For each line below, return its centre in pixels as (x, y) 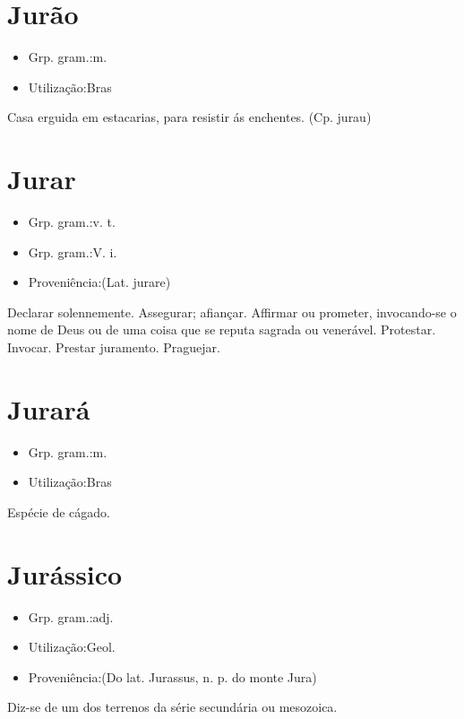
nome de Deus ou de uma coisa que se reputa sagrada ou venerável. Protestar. (222, 329)
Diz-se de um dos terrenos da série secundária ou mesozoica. (172, 707)
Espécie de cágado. (59, 511)
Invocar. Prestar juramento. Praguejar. (114, 347)
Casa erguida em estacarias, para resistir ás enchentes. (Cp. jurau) (189, 117)
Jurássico (65, 573)
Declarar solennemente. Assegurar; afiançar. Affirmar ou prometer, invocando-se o (232, 312)
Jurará (49, 408)
